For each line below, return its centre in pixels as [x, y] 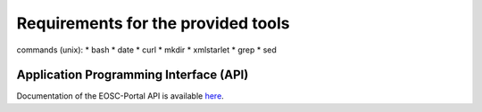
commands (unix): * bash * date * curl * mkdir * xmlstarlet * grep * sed [146, 50]
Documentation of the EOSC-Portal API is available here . [120, 96]
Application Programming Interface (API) [133, 75]
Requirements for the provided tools [153, 23]
